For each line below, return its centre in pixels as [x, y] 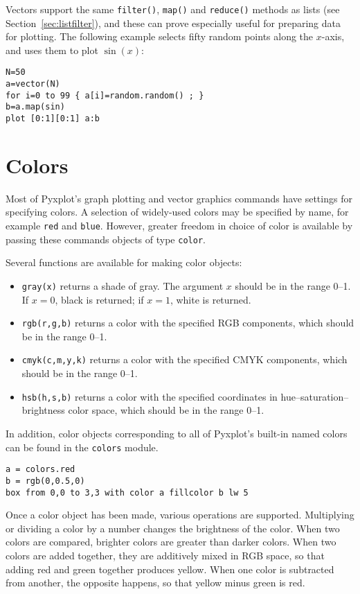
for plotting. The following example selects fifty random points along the [160, 36]
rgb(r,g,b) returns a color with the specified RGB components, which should [188, 323]
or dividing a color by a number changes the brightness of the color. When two [173, 528]
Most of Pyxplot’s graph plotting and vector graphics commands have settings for [179, 198]
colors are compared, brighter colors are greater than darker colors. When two [171, 542]
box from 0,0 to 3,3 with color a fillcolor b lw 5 [127, 492]
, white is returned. [210, 299]
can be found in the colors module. [82, 447]
